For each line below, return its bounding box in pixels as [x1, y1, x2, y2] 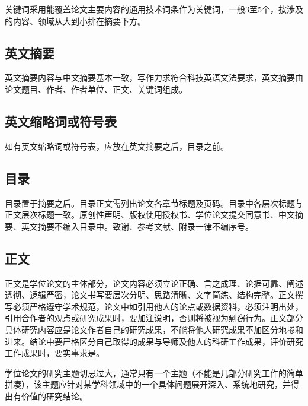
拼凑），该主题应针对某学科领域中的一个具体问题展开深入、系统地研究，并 [5, 378, 291, 391]
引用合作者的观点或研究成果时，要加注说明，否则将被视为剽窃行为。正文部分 [5, 312, 303, 324]
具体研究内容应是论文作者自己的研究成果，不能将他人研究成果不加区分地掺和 [5, 323, 303, 335]
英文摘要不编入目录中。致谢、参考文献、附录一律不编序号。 [21, 220, 254, 232]
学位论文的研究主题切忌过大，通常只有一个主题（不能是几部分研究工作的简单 [5, 366, 303, 379]
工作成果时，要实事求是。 [5, 347, 104, 359]
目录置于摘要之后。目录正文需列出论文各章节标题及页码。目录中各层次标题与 [5, 196, 303, 209]
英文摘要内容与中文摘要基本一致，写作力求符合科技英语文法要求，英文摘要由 [5, 71, 303, 84]
